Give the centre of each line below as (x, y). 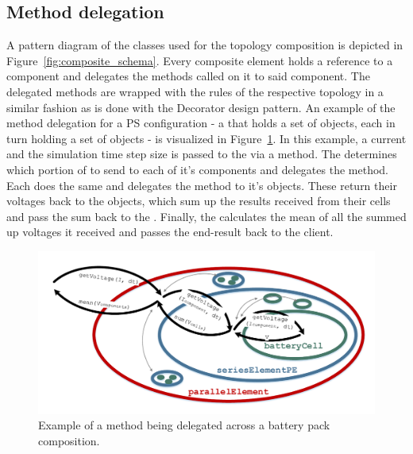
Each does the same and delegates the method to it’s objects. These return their (202, 185)
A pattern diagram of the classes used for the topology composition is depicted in (205, 45)
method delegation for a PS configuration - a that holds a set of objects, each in (201, 123)
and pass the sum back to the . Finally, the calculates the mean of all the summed (206, 216)
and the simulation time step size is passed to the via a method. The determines (202, 154)
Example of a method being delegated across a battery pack (184, 425)
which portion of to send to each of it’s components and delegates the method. (197, 169)
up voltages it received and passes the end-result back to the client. (170, 232)
